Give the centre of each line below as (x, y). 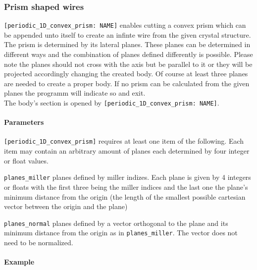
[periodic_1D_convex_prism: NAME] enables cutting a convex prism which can (125, 25)
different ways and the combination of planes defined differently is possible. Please (128, 54)
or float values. (26, 160)
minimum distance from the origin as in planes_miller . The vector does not (121, 233)
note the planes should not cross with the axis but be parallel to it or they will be (128, 64)
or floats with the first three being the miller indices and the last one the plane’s (126, 187)
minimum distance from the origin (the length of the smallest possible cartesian (125, 196)
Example (19, 262)
